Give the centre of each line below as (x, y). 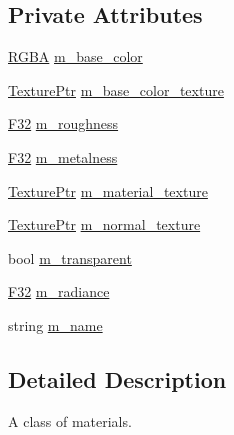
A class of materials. (70, 420)
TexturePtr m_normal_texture (104, 224)
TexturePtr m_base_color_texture (116, 89)
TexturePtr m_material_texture (108, 190)
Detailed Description (117, 378)
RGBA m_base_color (75, 56)
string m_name (55, 324)
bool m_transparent (70, 257)
